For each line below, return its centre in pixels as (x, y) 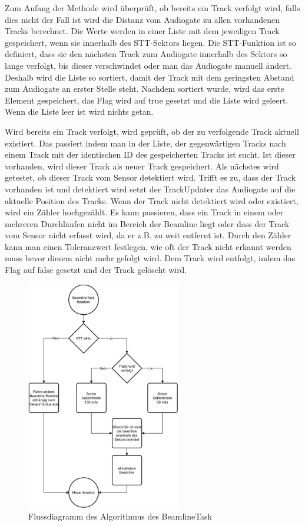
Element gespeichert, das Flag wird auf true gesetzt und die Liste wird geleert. (147, 100)
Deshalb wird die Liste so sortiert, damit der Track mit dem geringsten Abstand (150, 77)
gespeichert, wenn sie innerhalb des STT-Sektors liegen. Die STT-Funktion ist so (150, 42)
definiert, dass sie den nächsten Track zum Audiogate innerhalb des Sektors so (146, 54)
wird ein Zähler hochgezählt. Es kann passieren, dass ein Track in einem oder (144, 212)
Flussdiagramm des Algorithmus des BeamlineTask (120, 516)
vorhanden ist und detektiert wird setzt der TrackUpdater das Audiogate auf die (150, 189)
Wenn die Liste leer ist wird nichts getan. (79, 111)
